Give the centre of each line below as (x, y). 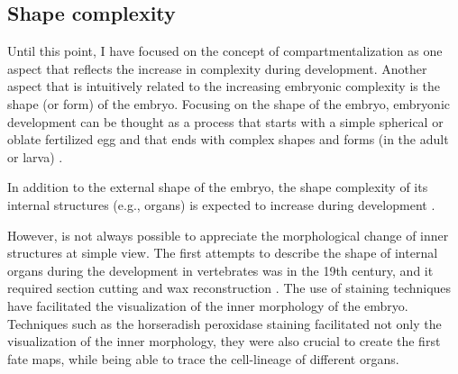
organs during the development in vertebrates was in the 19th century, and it (220, 270)
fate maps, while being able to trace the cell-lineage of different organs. (203, 358)
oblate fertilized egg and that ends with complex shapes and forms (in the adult (228, 139)
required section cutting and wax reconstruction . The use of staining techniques (229, 288)
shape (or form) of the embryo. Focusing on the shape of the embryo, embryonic (229, 103)
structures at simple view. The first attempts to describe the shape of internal (223, 253)
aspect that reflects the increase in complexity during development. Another (217, 68)
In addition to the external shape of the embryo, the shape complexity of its (218, 187)
